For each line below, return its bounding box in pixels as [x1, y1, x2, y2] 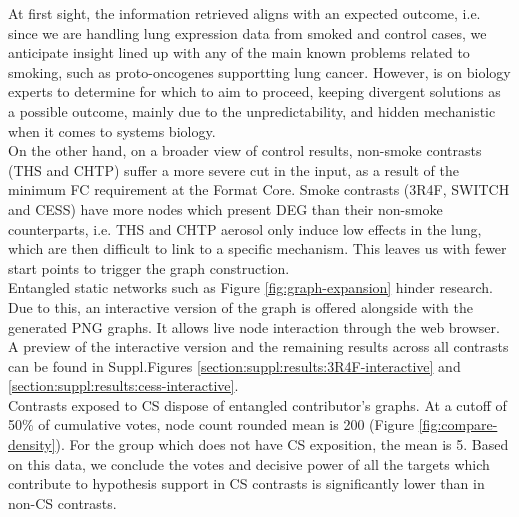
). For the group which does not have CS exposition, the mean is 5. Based [55, 434, 509, 455]
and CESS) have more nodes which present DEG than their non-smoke [8, 198, 443, 219]
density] [8, 434, 56, 455]
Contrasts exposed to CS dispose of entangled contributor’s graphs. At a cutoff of [8, 394, 507, 415]
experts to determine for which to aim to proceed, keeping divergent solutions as [8, 81, 501, 102]
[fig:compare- [418, 414, 498, 435]
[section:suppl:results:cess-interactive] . [8, 375, 239, 396]
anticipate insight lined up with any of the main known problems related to [8, 42, 470, 63]
